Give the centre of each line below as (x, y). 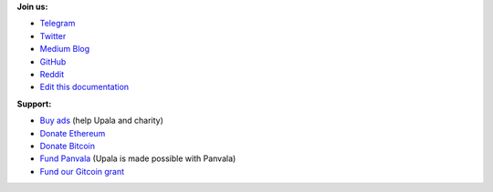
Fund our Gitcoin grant (82, 171)
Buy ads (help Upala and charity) (102, 121)
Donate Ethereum (73, 133)
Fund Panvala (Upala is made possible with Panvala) (138, 158)
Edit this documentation (84, 87)
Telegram (58, 24)
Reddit (52, 74)
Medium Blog (65, 49)
